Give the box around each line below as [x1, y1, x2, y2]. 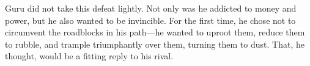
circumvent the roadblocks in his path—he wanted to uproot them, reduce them [5, 26, 305, 38]
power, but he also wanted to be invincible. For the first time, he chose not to [5, 13, 296, 26]
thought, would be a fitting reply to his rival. [5, 50, 174, 62]
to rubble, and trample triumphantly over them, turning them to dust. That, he [5, 37, 304, 50]
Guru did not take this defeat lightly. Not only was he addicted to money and [5, 2, 297, 14]
